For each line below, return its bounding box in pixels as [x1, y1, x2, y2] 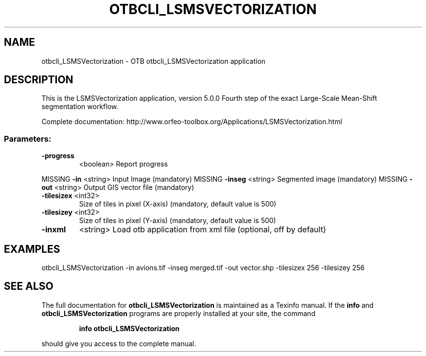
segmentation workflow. [41, 102, 119, 111]
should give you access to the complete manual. [41, 339, 196, 348]
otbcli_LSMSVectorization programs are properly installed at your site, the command [41, 309, 316, 318]
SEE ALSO [4, 280, 53, 293]
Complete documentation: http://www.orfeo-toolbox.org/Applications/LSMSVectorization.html [41, 117, 342, 126]
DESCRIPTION [4, 74, 73, 86]
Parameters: [4, 133, 52, 144]
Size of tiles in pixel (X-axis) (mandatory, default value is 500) [79, 200, 277, 208]
